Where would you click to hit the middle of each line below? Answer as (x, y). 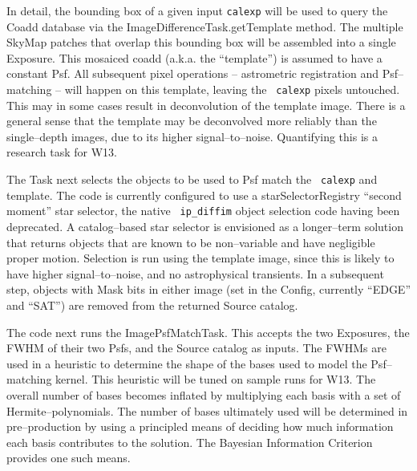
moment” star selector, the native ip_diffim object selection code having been (203, 211)
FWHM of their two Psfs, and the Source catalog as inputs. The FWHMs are (196, 348)
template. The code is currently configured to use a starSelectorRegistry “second (204, 195)
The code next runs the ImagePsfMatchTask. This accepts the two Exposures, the (208, 332)
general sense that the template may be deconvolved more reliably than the (192, 121)
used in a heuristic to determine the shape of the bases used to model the (187, 363)
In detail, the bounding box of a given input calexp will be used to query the (197, 10)
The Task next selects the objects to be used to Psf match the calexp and (192, 179)
